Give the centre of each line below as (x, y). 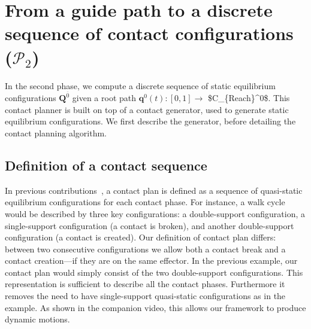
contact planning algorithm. (56, 132)
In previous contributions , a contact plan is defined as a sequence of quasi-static (154, 190)
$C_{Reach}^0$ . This (249, 98)
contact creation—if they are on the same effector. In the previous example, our (151, 261)
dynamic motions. (37, 319)
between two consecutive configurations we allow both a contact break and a (145, 249)
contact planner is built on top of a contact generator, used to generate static (147, 109)
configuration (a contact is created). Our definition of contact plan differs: (141, 237)
